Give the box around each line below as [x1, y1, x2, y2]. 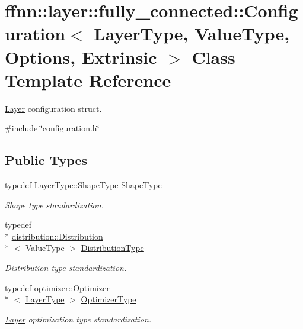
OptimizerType [81, 293, 136, 305]
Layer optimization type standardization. [5, 312, 152, 325]
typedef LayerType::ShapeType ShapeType [5, 179, 162, 191]
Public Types [5, 151, 88, 169]
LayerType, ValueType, [94, 21, 290, 46]
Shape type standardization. [5, 198, 104, 211]
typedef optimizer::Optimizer [5, 281, 110, 293]
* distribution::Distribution [5, 230, 103, 242]
